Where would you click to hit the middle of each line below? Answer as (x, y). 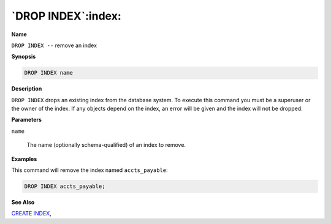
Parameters (27, 120)
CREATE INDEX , (31, 214)
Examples (24, 159)
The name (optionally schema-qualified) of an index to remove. (106, 145)
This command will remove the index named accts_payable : (89, 170)
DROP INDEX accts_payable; (65, 186)
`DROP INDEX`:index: (67, 16)
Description (27, 89)
